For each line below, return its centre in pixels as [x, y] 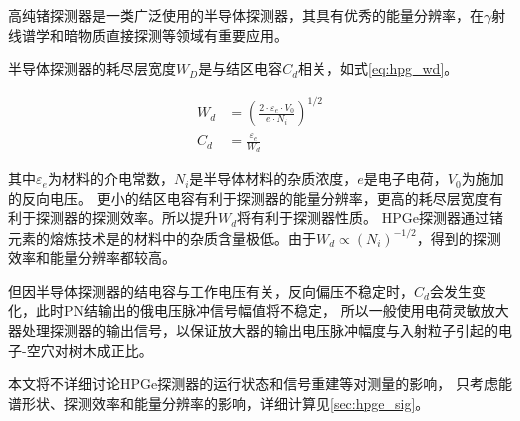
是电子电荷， [405, 178]
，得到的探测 [458, 237]
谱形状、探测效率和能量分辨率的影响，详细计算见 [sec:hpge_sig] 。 [219, 402]
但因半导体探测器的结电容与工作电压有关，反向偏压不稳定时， [211, 290]
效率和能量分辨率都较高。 [92, 257]
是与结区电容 [240, 68]
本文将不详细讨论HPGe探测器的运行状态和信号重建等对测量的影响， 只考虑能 [260, 383]
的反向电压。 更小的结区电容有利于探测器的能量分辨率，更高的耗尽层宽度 [248, 197]
